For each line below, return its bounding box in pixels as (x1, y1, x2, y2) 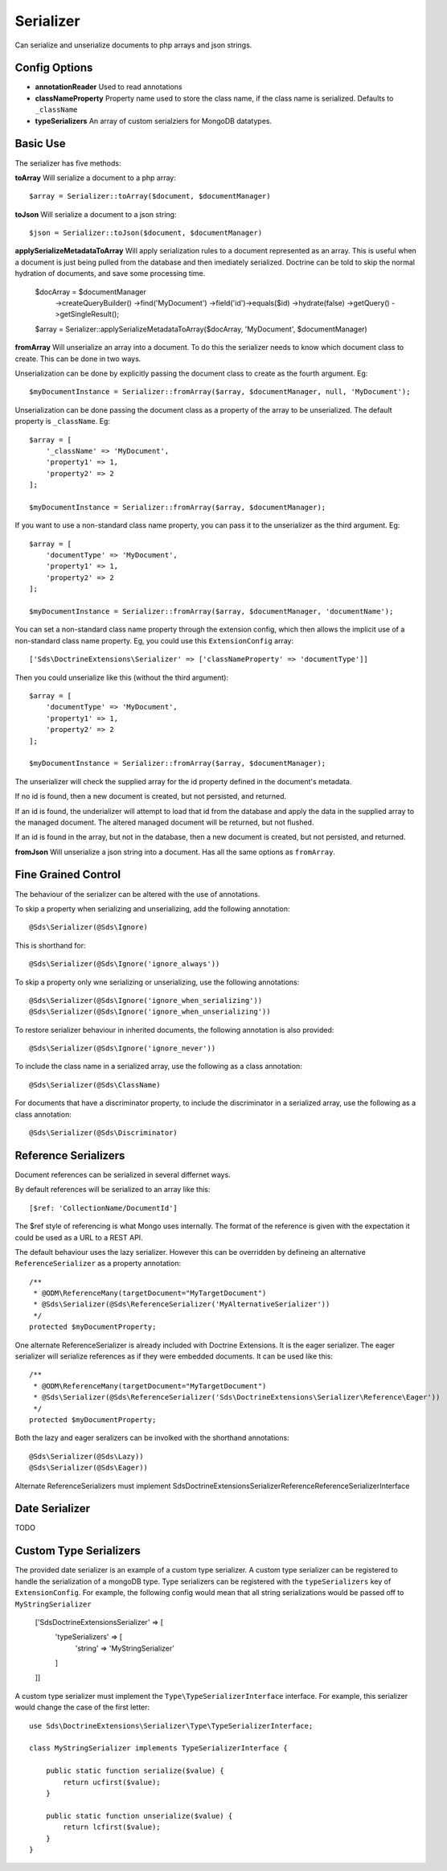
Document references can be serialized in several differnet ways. (14, 1170, 231, 1179)
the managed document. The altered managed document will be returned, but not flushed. (14, 817, 314, 827)
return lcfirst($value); (63, 1823, 161, 1832)
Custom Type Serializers (14, 1544, 141, 1558)
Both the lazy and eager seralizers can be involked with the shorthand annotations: (14, 1433, 289, 1443)
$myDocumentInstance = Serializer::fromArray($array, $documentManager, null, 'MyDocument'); (29, 387, 411, 397)
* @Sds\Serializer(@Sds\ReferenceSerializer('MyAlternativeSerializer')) (33, 1300, 330, 1309)
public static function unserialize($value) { (45, 1811, 233, 1820)
